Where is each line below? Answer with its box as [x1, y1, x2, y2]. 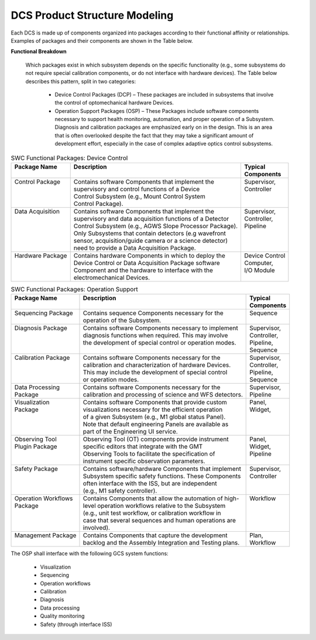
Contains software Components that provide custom [83, 398, 228, 407]
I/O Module [244, 266, 275, 274]
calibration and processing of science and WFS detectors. [83, 391, 243, 399]
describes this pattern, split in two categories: [25, 78, 136, 85]
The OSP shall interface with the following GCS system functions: [11, 550, 169, 557]
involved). [83, 524, 111, 532]
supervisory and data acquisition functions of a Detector [73, 215, 229, 222]
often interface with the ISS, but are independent [83, 480, 217, 488]
